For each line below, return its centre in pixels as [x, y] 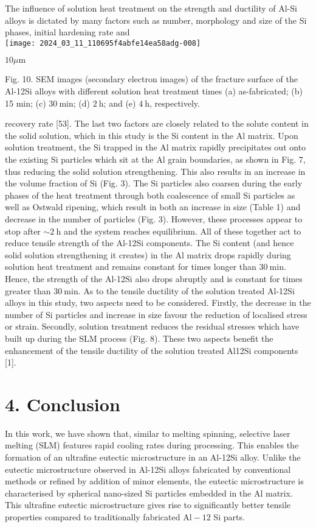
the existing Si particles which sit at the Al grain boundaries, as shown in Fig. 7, [155, 159]
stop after [23, 231]
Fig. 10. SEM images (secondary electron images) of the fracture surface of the [151, 79]
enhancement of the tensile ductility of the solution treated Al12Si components [152, 350]
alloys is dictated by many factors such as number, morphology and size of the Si [156, 20]
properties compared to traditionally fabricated [93, 516]
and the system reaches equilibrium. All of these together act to [182, 231]
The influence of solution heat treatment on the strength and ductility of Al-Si [151, 8]
